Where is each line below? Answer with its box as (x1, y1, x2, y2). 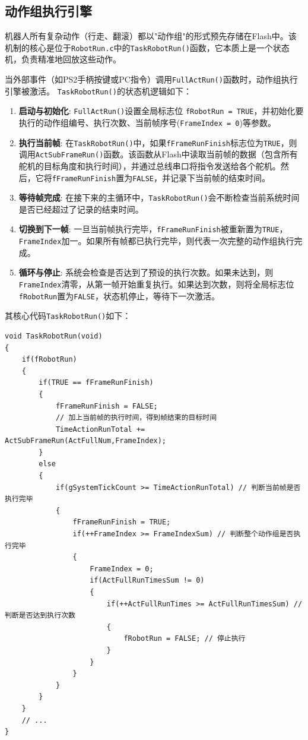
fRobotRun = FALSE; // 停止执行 (123, 634, 246, 643)
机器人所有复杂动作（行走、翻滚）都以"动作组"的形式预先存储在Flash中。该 (5, 30, 297, 42)
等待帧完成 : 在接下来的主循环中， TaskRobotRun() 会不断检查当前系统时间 (18, 191, 300, 204)
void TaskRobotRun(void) (5, 331, 103, 340)
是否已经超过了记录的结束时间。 (18, 203, 144, 215)
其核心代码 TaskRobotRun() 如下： (5, 309, 131, 322)
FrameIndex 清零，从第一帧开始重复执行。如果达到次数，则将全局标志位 (18, 277, 294, 290)
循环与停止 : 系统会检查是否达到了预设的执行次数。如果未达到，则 (18, 266, 274, 279)
